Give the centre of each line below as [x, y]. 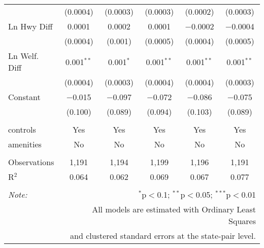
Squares [242, 221]
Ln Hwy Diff [30, 26]
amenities [25, 144]
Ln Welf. [24, 56]
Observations [31, 162]
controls [22, 129]
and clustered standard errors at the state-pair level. [163, 236]
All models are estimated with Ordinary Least [174, 209]
